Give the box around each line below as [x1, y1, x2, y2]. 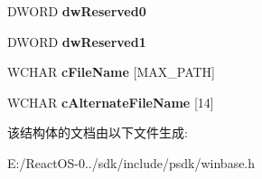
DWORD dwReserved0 [7, 2, 146, 20]
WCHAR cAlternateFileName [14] [7, 92, 214, 111]
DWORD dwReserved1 [7, 32, 146, 51]
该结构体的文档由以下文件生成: [7, 123, 188, 142]
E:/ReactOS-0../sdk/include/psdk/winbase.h [7, 153, 256, 172]
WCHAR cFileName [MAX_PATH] [7, 62, 216, 81]
